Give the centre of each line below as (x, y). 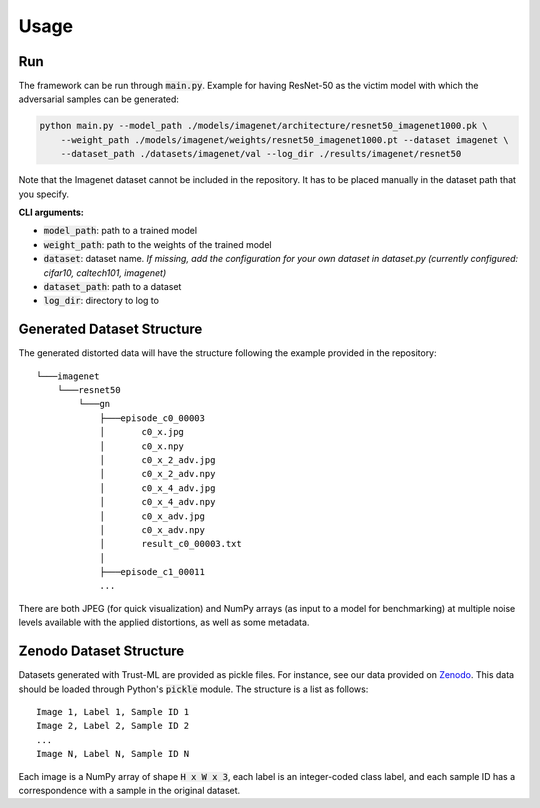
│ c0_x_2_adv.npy (157, 474)
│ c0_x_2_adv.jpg (157, 459)
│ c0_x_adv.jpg (152, 516)
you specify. (44, 194)
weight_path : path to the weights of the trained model (157, 244)
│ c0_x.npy (142, 446)
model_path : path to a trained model (120, 231)
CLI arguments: (51, 212)
